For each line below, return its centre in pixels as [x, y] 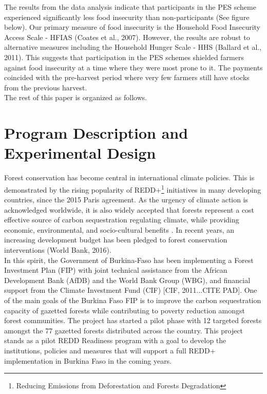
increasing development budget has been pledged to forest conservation [116, 240]
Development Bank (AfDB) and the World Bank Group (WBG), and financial [127, 280]
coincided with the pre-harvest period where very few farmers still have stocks [127, 77]
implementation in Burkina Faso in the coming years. [88, 360]
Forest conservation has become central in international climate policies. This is [129, 177]
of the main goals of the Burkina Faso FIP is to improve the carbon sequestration [133, 300]
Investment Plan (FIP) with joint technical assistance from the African [116, 270]
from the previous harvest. [46, 87]
